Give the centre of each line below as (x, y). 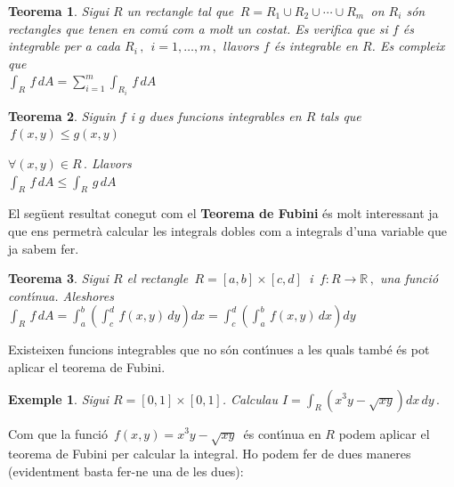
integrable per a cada (64, 46)
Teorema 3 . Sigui (58, 278)
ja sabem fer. (44, 248)
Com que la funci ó (58, 433)
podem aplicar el (384, 433)
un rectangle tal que (180, 11)
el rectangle (158, 278)
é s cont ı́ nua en (282, 433)
